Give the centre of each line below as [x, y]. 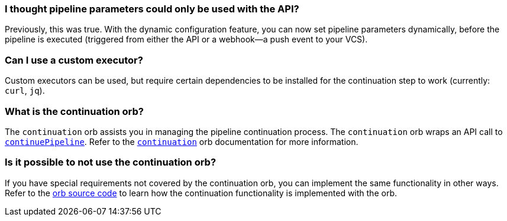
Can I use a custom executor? [74, 60]
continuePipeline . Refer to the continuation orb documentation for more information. [182, 141]
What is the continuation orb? [74, 111]
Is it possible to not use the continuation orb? [111, 162]
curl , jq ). [25, 91]
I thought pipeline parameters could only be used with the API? [152, 9]
